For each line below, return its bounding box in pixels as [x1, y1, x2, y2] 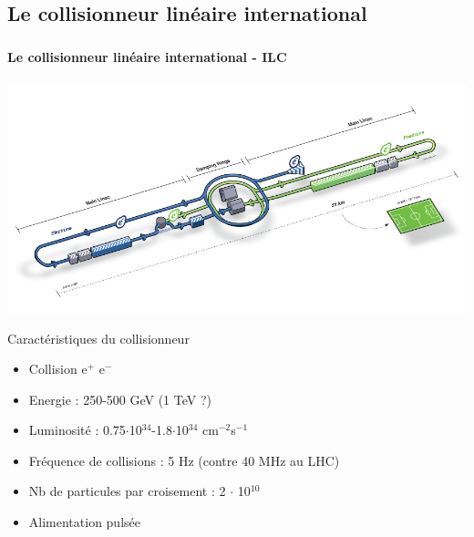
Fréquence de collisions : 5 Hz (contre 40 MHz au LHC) [28, 450, 340, 470]
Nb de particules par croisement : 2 [28, 481, 226, 501]
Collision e [28, 359, 88, 378]
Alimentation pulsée [28, 512, 140, 532]
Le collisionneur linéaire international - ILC [7, 46, 287, 66]
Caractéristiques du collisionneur [7, 328, 190, 347]
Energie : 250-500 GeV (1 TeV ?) [28, 389, 211, 408]
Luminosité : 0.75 [28, 420, 126, 439]
